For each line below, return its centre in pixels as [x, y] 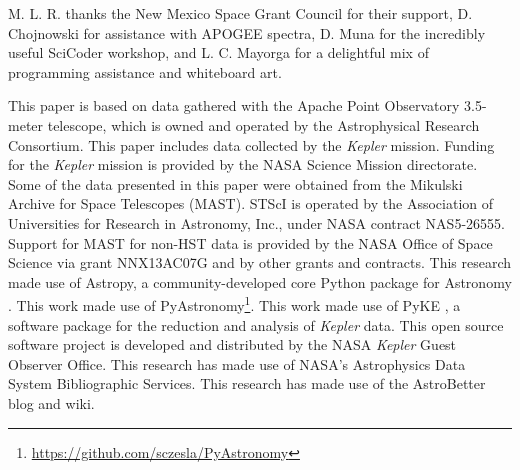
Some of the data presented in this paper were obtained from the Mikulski [235, 183]
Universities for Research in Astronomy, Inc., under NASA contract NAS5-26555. [256, 222]
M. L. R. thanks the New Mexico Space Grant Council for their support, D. [240, 13]
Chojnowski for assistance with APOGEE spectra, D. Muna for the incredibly [247, 32]
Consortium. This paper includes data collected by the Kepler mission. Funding [251, 144]
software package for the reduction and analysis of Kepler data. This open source [256, 324]
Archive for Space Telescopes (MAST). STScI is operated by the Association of [251, 203]
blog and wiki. [51, 402]
